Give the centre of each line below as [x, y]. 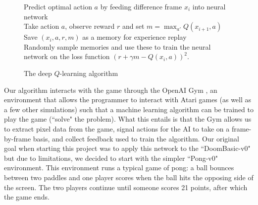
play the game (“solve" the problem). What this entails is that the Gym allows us [128, 119]
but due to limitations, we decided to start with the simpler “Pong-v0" [111, 158]
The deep [38, 73]
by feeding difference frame [141, 6]
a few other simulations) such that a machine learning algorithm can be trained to [129, 109]
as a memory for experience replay [134, 37]
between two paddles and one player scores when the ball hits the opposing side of [129, 177]
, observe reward [90, 26]
